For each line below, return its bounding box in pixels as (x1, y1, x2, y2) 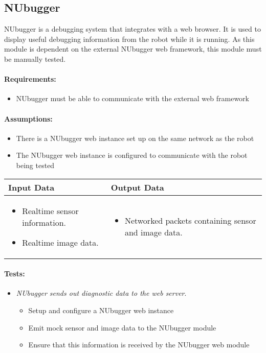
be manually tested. (4, 53, 66, 64)
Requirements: (4, 74, 56, 84)
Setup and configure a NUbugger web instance (28, 304, 174, 315)
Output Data (110, 181, 164, 193)
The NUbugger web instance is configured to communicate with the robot (16, 150, 248, 160)
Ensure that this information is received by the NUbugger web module (28, 339, 250, 350)
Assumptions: (4, 113, 53, 124)
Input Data (8, 181, 55, 193)
